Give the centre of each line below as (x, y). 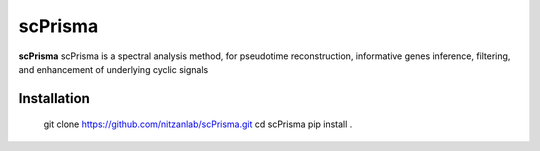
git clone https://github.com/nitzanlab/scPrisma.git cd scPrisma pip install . (198, 124)
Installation (54, 98)
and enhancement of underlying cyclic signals (113, 69)
